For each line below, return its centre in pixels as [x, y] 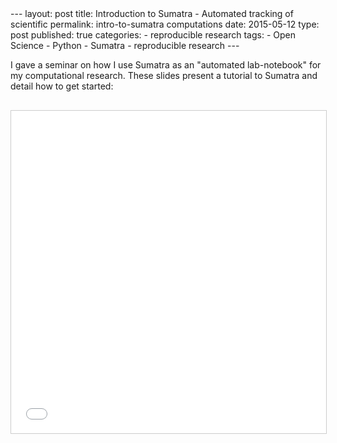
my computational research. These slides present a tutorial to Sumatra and [164, 75]
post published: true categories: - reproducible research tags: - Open [153, 35]
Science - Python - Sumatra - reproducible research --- [125, 45]
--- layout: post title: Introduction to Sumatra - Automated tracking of [152, 13]
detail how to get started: [62, 86]
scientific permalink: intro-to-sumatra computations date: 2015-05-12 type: [165, 24]
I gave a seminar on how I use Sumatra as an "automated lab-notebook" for [166, 65]
